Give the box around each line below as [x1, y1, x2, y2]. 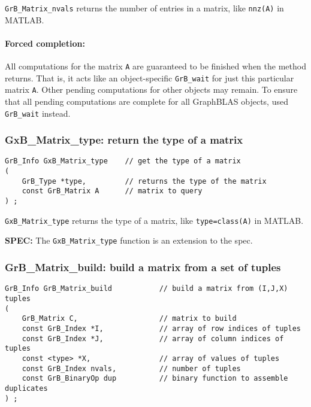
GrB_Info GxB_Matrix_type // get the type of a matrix [5, 157, 241, 166]
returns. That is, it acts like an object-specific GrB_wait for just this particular [5, 71, 294, 84]
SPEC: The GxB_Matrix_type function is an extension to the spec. [5, 234, 253, 247]
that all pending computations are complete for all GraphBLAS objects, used [5, 95, 288, 108]
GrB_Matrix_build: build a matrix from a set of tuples [5, 260, 281, 274]
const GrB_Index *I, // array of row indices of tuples [22, 324, 301, 333]
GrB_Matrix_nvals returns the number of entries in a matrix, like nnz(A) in [5, 2, 284, 14]
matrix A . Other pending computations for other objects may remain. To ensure [5, 83, 298, 96]
